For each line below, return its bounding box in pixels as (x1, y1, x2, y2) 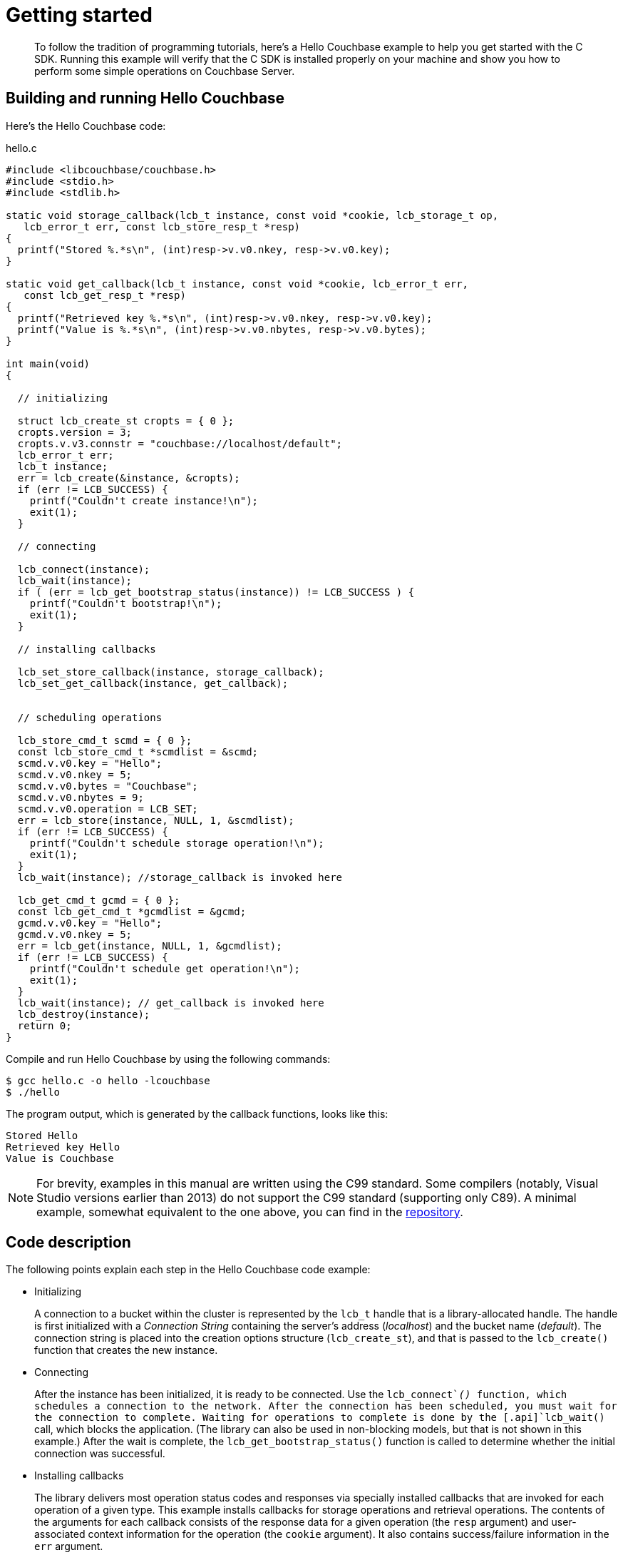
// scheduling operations (17, 711, 163, 723)
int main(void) (6, 357, 91, 369)
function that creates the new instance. (34, 1344, 218, 1357)
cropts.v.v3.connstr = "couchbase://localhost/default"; (17, 437, 343, 449)
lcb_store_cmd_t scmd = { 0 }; (17, 734, 192, 746)
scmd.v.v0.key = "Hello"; (17, 757, 163, 769)
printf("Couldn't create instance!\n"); (29, 494, 259, 506)
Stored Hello (6, 1129, 78, 1141)
